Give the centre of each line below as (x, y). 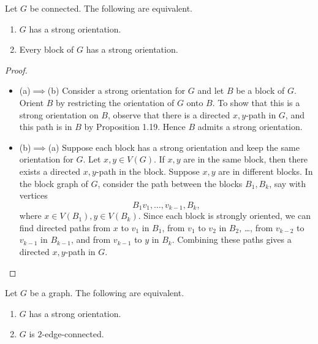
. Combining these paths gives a (232, 239)
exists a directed (50, 171)
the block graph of (54, 183)
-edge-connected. (73, 334)
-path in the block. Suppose (148, 171)
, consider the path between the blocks (170, 183)
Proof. (16, 70)
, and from (91, 239)
